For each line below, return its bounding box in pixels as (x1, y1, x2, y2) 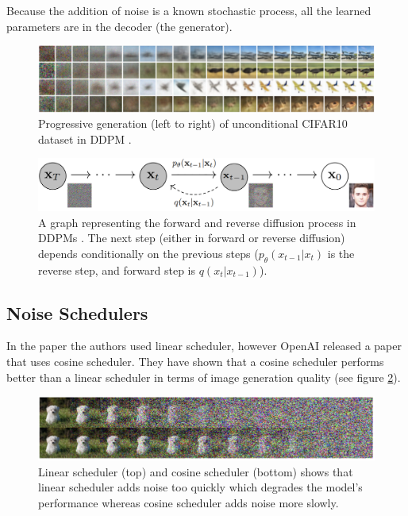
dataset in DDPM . (38, 130, 132, 147)
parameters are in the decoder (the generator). (6, 17, 233, 34)
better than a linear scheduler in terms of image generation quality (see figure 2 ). (6, 368, 401, 385)
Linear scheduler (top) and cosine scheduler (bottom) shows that (38, 463, 353, 479)
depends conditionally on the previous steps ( (38, 245, 259, 261)
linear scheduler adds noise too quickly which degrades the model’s (38, 479, 363, 495)
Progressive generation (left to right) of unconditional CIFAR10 (38, 115, 348, 132)
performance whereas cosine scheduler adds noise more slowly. (38, 494, 339, 510)
